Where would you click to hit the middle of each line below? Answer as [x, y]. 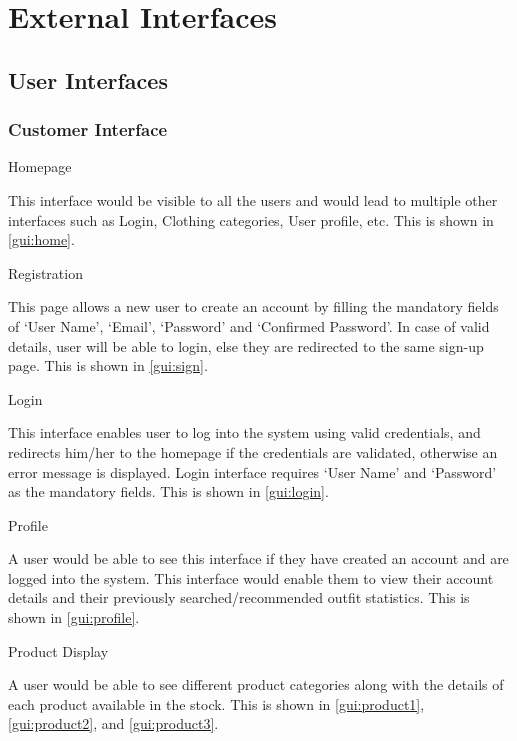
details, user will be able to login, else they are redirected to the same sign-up [246, 345]
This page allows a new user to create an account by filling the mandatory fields [253, 306]
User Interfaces [88, 79]
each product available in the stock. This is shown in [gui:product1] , [216, 703]
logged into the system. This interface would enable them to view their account [251, 577]
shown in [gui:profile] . [74, 617]
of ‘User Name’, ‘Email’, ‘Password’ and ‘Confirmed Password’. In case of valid [249, 325]
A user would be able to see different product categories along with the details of [256, 684]
